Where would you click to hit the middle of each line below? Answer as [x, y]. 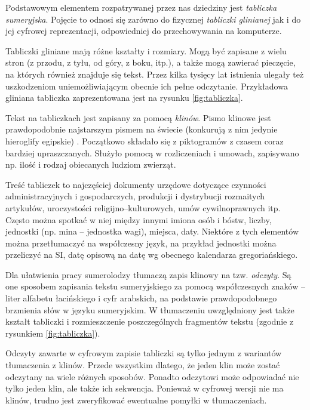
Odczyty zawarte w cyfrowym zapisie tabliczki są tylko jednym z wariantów [144, 353]
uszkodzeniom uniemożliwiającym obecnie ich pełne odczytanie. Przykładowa [147, 86]
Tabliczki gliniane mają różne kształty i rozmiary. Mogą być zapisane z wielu [146, 50]
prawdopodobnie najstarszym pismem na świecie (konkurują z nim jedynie [142, 129]
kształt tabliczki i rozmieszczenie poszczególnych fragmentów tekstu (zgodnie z [150, 321]
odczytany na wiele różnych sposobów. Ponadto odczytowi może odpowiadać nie [152, 376]
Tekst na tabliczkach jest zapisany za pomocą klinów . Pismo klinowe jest [138, 117]
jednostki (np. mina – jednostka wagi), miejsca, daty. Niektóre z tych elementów [152, 231]
